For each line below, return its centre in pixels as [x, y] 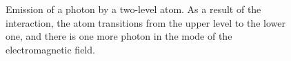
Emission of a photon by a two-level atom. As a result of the [133, 9]
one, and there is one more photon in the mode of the [119, 36]
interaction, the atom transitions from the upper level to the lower [145, 22]
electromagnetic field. [50, 49]
